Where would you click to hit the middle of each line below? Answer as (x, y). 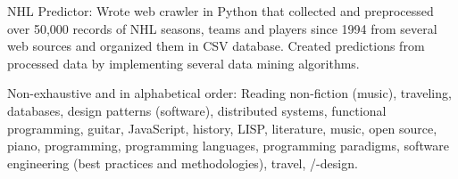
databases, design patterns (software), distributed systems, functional (197, 110)
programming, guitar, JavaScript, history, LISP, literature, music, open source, (222, 128)
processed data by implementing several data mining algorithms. (183, 63)
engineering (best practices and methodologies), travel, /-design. (183, 163)
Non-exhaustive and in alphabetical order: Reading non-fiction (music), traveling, (229, 93)
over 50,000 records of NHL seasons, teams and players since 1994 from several (222, 28)
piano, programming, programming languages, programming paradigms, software (228, 146)
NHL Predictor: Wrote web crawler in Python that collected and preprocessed (221, 11)
